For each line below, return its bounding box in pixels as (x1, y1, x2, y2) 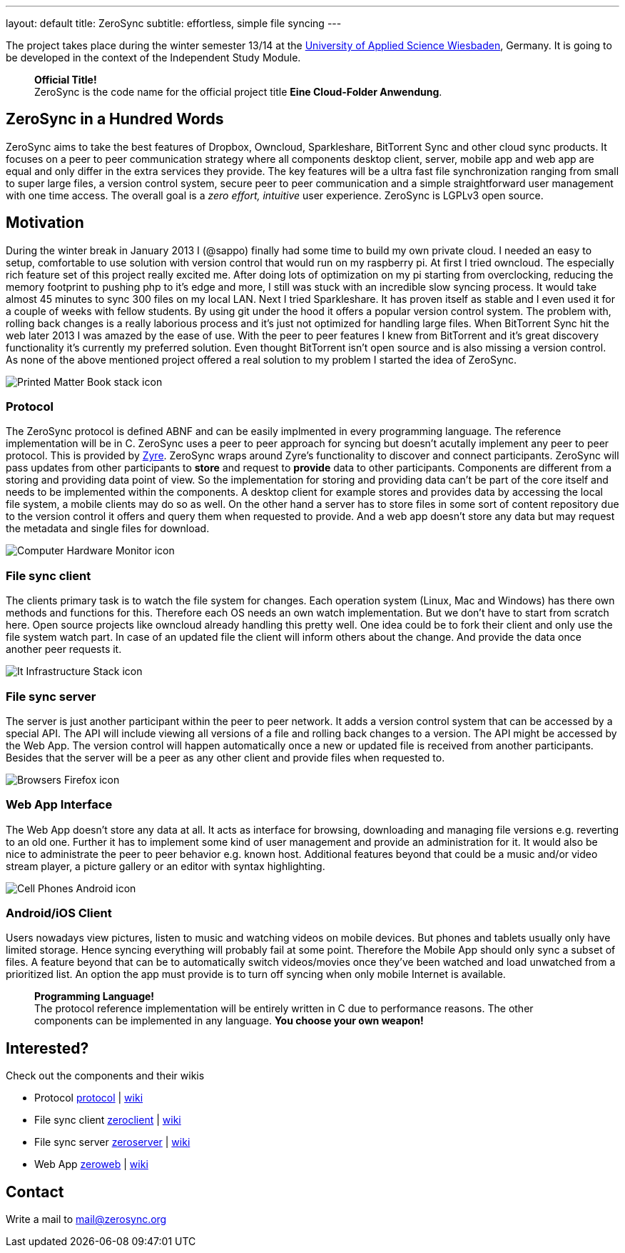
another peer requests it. (6, 643, 122, 656)
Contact (6, 1182, 64, 1201)
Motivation (6, 214, 84, 232)
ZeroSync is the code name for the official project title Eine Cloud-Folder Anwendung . (34, 86, 442, 98)
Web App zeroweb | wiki (34, 1158, 148, 1171)
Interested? (6, 1039, 89, 1057)
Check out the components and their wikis (6, 1069, 205, 1082)
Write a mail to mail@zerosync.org (6, 1213, 167, 1226)
